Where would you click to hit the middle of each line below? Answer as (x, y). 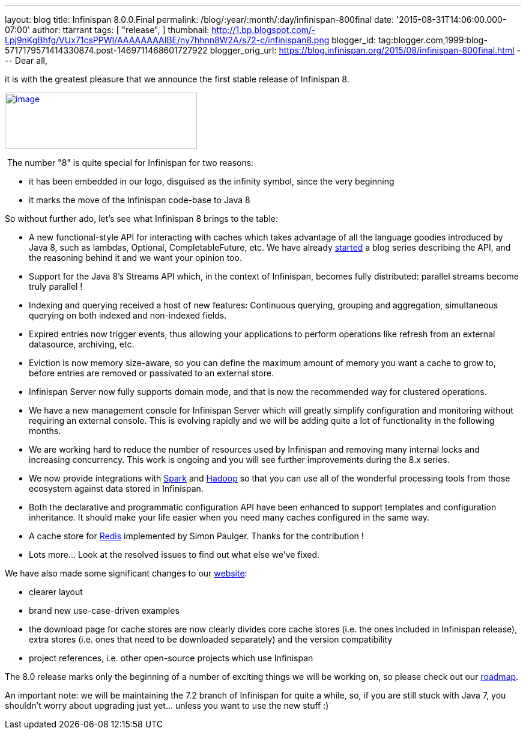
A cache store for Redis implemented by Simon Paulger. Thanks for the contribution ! (196, 536)
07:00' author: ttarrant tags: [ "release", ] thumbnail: (107, 30)
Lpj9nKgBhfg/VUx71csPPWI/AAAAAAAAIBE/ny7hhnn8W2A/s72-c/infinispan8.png (167, 40)
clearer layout (56, 592)
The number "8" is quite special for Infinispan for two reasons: (130, 163)
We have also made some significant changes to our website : (126, 573)
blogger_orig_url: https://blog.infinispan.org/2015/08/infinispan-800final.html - (365, 50)
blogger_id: (354, 40)
